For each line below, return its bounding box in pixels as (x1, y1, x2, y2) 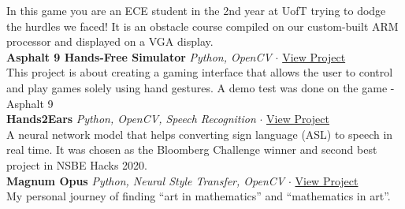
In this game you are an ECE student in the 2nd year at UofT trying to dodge (6, 2, 386, 18)
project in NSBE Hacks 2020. (6, 156, 148, 173)
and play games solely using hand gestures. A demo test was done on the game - (6, 79, 395, 95)
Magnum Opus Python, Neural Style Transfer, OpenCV (6, 172, 285, 188)
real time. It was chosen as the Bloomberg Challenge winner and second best (6, 141, 377, 158)
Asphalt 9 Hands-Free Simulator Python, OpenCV (6, 48, 272, 65)
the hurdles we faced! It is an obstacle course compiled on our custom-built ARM (6, 17, 399, 34)
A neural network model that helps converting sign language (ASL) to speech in (6, 125, 393, 142)
